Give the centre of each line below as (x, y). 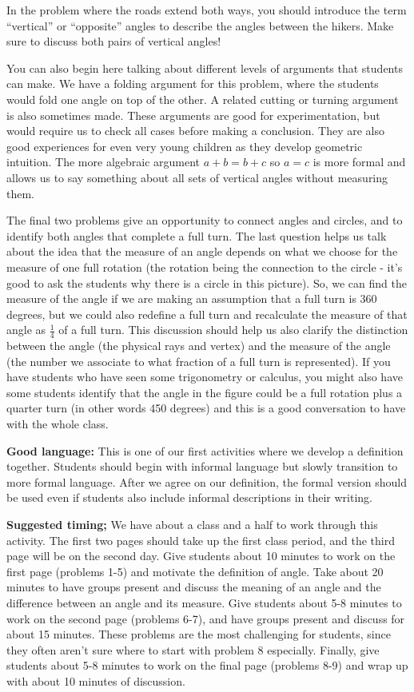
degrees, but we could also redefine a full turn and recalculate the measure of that (207, 314)
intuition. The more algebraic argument (103, 162)
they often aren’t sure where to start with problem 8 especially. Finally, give (193, 649)
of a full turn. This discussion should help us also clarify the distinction (233, 330)
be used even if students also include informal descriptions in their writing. (189, 497)
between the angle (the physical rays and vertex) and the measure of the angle (199, 346)
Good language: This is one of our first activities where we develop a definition (205, 450)
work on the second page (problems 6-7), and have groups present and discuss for (206, 618)
